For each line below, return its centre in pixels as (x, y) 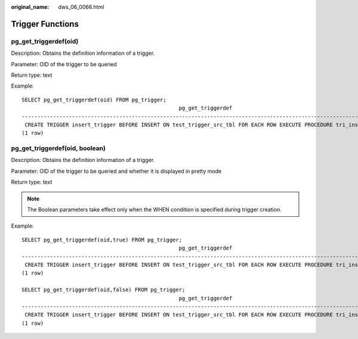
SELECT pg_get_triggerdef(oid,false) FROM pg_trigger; (104, 290)
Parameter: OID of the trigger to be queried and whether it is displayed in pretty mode (116, 171)
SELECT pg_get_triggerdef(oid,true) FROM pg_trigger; (102, 240)
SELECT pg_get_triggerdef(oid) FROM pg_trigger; (94, 99)
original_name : (30, 7)
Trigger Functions (45, 24)
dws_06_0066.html (81, 7)
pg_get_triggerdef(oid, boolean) (58, 148)
